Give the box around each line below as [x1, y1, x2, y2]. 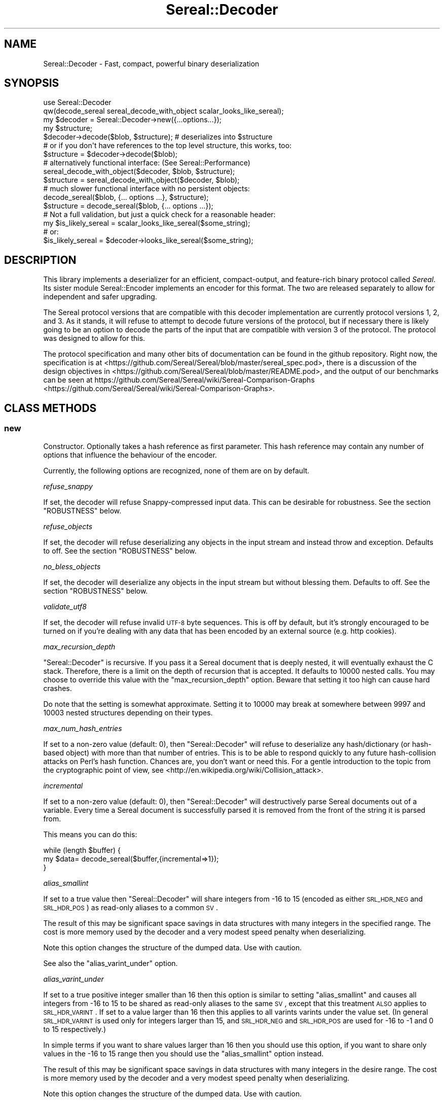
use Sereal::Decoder [43, 98, 112, 107]
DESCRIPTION [4, 253, 77, 266]
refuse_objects [43, 522, 93, 531]
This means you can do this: [43, 830, 137, 839]
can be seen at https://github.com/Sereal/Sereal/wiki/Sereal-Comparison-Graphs [43, 375, 315, 385]
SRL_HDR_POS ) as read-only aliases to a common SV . [43, 903, 218, 912]
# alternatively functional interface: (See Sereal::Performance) [43, 158, 250, 167]
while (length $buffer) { [43, 845, 121, 854]
